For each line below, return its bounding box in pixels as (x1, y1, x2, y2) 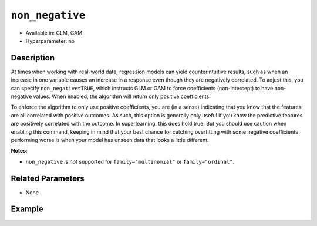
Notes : (11, 147, 28, 154)
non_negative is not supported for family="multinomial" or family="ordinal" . (25, 158, 235, 165)
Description (11, 53, 55, 63)
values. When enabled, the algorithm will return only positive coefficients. (33, 93, 211, 100)
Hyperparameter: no (25, 37, 75, 44)
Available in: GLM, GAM (25, 29, 83, 36)
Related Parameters (11, 173, 85, 183)
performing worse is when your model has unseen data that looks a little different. (11, 136, 209, 143)
